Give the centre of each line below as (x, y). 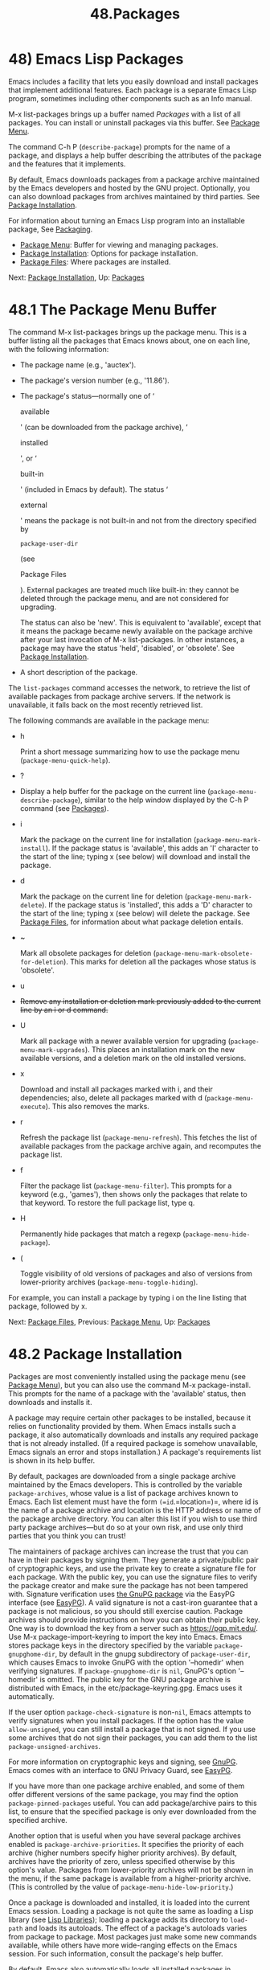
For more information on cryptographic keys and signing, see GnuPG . (123, 1762)
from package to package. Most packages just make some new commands (133, 1936)
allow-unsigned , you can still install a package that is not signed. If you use (132, 1729)
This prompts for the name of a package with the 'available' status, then (127, 1393)
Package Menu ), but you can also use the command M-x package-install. (130, 1385)
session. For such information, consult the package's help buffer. (116, 1953)
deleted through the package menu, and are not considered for (124, 598)
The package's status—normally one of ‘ (87, 395)
